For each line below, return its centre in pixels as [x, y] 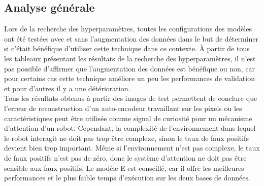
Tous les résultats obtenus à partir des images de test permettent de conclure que [131, 98]
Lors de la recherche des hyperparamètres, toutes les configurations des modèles [128, 29]
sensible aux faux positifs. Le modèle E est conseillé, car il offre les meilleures [124, 168]
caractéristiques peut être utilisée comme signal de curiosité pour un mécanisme [128, 118]
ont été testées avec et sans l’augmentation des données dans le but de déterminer [131, 38]
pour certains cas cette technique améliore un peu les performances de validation [129, 78]
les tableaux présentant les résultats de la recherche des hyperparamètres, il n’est [130, 58]
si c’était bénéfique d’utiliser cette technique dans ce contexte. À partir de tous [127, 48]
